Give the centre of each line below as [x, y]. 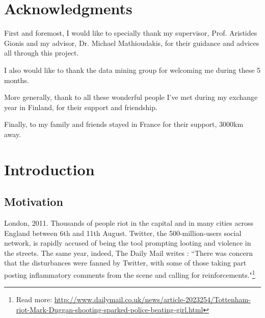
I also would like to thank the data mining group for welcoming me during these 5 [132, 70]
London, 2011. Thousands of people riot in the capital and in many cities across [129, 223]
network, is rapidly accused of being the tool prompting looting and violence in [128, 243]
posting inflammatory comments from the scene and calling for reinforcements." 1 [130, 274]
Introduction [49, 169]
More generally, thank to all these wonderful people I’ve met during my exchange [131, 97]
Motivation [34, 202]
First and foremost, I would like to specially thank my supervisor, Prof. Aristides [131, 33]
